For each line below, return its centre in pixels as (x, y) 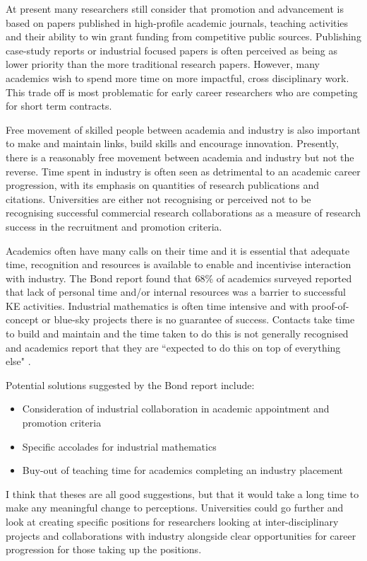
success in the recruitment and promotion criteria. (114, 226)
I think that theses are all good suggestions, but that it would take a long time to (182, 493)
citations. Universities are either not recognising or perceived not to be (158, 198)
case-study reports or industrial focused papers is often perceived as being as (172, 50)
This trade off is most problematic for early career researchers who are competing (182, 92)
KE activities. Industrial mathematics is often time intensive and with (157, 305)
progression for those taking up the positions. (104, 549)
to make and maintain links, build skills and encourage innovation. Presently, (172, 143)
